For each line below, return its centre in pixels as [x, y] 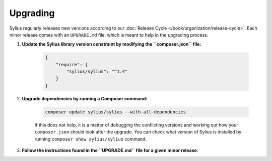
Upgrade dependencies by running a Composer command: [85, 98]
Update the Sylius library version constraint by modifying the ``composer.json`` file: [112, 44]
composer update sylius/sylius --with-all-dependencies [116, 112]
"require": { [72, 64]
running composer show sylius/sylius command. [91, 139]
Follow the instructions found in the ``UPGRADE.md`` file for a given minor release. [110, 150]
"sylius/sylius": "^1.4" [97, 72]
